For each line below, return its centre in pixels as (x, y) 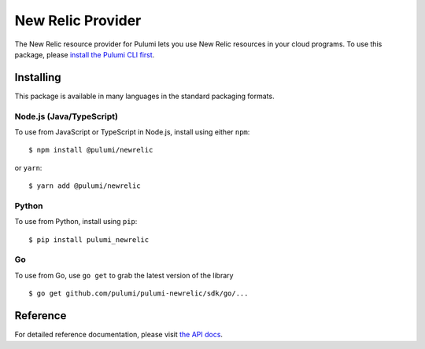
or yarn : (28, 167)
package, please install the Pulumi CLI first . (85, 54)
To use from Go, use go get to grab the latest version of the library (124, 275)
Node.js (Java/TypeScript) (66, 116)
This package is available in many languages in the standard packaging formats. (144, 96)
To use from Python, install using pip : (76, 222)
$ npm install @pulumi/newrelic (91, 150)
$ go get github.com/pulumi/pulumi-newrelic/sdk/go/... (139, 294)
